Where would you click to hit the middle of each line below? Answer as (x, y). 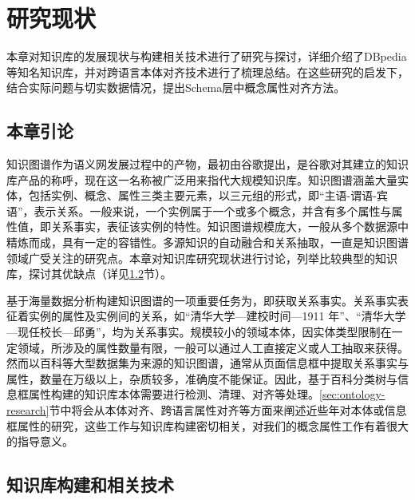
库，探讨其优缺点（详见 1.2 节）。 (89, 274)
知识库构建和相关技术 (90, 484)
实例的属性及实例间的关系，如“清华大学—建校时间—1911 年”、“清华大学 (217, 316)
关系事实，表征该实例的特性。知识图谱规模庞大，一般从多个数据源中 (229, 226)
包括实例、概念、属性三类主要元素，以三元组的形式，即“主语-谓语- (202, 195)
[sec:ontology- (352, 394)
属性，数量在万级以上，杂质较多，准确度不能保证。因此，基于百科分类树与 (202, 378)
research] (28, 410)
